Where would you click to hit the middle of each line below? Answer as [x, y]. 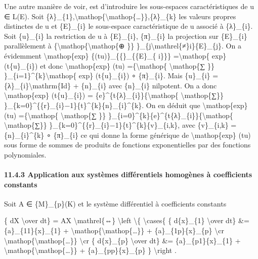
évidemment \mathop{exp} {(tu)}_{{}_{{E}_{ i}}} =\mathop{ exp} [115, 55]
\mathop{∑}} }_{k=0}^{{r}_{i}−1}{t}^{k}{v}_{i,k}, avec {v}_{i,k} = [120, 125]
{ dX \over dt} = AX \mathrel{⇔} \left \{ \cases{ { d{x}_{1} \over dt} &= [127, 220]
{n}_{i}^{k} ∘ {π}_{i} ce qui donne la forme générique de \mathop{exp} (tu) [127, 135]
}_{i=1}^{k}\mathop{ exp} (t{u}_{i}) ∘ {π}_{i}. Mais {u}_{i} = [111, 75]
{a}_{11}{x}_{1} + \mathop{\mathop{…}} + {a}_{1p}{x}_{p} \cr [114, 230]
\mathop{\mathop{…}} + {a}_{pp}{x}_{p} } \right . [90, 250]
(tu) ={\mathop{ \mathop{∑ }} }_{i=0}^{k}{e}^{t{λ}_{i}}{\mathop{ [119, 115]
